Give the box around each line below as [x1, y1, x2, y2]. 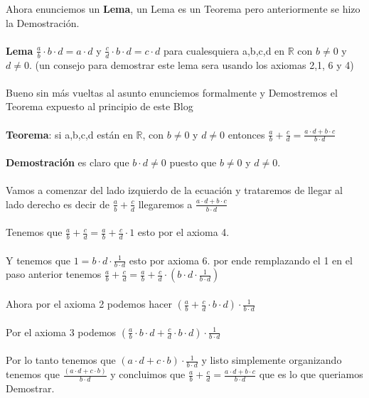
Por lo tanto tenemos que [6, 353, 116, 367]
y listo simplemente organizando [201, 353, 342, 367]
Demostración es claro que [6, 155, 129, 169]
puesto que [169, 155, 217, 169]
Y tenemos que [6, 252, 71, 267]
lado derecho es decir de [6, 196, 109, 211]
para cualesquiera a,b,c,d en [163, 43, 285, 58]
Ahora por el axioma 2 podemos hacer [6, 296, 172, 311]
